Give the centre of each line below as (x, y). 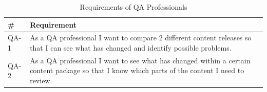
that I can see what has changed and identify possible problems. (131, 48)
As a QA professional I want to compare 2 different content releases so (141, 38)
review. (41, 80)
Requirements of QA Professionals (133, 7)
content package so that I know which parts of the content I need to (137, 70)
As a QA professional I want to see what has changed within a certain (140, 60)
